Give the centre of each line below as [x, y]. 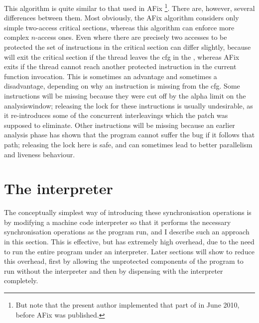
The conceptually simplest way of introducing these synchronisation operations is [128, 212]
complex [17, 37]
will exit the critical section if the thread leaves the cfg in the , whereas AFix [122, 56]
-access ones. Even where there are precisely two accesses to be [131, 37]
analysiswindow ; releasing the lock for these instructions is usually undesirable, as [129, 105]
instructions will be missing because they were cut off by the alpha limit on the [125, 96]
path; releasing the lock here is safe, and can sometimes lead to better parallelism [128, 144]
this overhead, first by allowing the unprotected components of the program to [124, 261]
